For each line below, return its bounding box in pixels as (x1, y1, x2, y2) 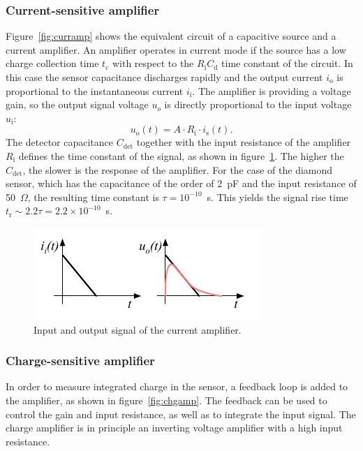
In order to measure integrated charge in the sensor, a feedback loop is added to (6, 379, 348, 394)
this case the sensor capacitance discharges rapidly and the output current (6, 70, 323, 84)
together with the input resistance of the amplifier (136, 135, 351, 149)
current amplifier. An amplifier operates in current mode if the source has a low (6, 42, 346, 57)
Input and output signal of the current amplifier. (34, 322, 242, 337)
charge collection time (6, 56, 99, 71)
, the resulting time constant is (27, 189, 159, 204)
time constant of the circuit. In (221, 56, 353, 71)
